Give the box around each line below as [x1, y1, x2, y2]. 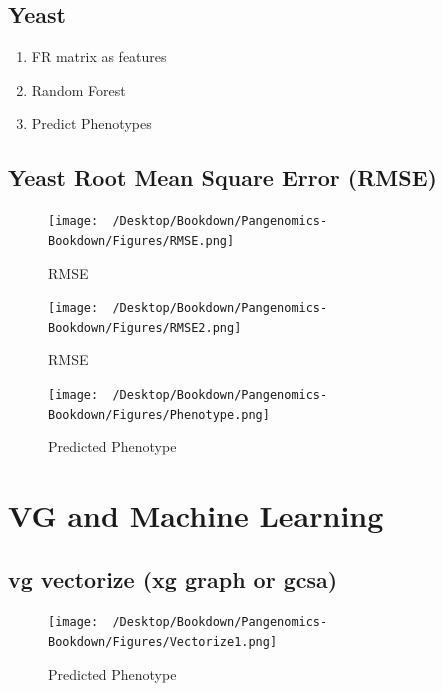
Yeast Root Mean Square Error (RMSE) [8, 162, 437, 193]
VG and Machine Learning [8, 495, 384, 536]
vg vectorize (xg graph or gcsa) [8, 563, 338, 594]
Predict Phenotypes [31, 113, 152, 134]
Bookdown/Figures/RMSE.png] [48, 233, 235, 248]
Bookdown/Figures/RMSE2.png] [48, 320, 242, 335]
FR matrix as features [31, 46, 167, 67]
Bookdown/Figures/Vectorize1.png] [48, 635, 278, 650]
